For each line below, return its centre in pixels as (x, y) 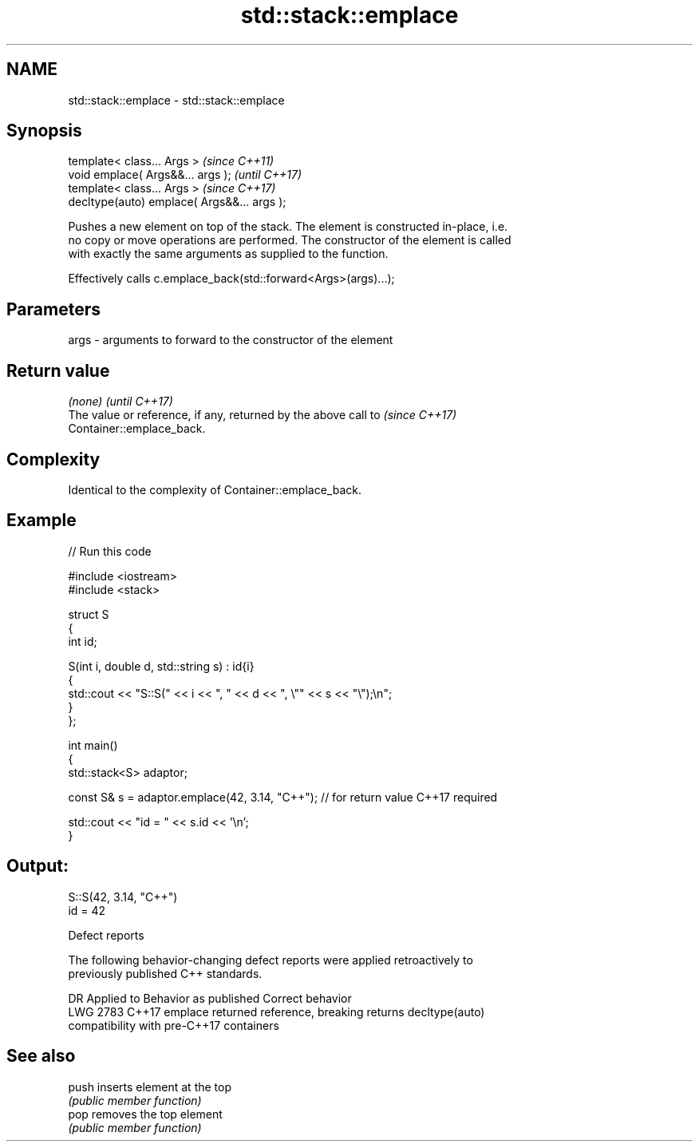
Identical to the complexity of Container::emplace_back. (215, 489)
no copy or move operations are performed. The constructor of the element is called (290, 240)
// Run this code (110, 551)
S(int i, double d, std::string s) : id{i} (161, 666)
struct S (89, 614)
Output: (38, 866)
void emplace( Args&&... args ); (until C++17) (185, 175)
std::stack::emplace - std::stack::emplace (176, 100)
